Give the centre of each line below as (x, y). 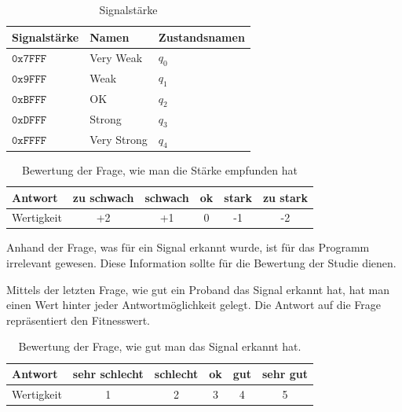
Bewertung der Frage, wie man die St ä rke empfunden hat (159, 169)
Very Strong (119, 140)
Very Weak (116, 58)
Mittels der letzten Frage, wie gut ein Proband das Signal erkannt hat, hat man (198, 289)
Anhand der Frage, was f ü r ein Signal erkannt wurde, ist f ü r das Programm (188, 247)
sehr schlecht (108, 374)
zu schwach (103, 197)
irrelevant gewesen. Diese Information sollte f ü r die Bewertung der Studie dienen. (201, 263)
